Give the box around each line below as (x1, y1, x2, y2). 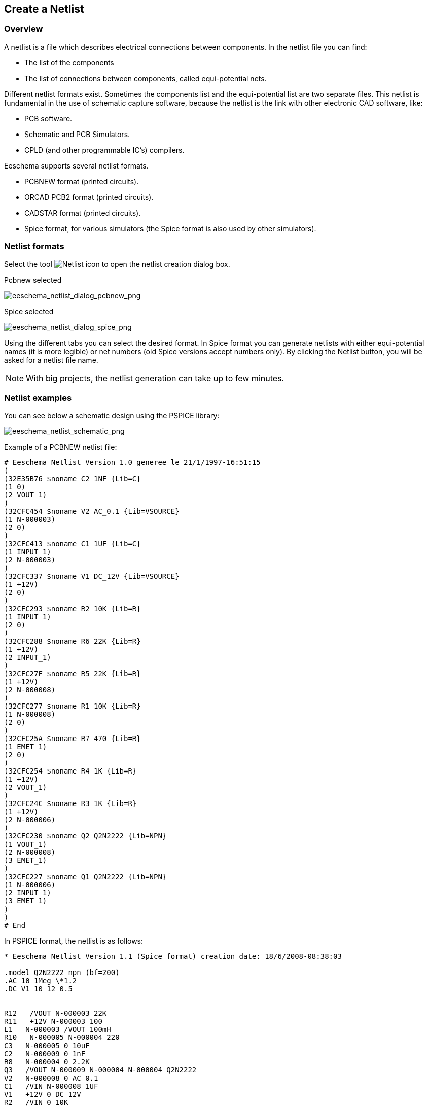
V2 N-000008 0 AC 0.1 (4, 1074, 98, 1083)
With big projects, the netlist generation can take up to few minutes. (26, 373, 284, 383)
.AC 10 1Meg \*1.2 (4, 977, 77, 985)
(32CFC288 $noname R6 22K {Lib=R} (4, 637, 141, 646)
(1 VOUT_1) (4, 840, 47, 849)
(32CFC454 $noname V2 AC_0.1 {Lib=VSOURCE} (4, 507, 180, 516)
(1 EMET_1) (4, 743, 47, 751)
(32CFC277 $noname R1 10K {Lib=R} (4, 702, 141, 711)
